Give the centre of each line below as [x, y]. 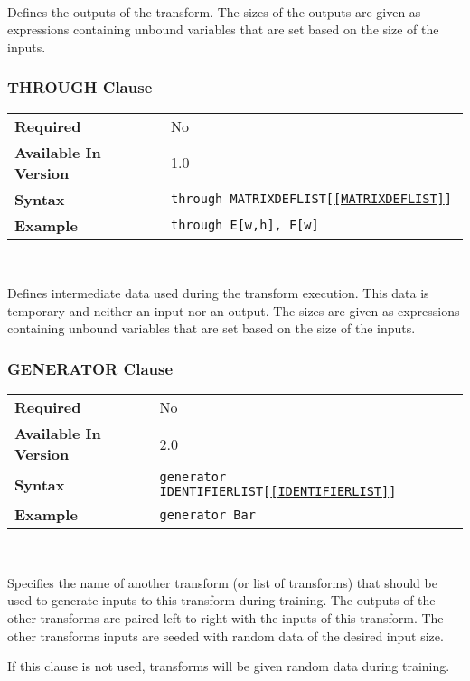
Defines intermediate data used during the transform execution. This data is [218, 293]
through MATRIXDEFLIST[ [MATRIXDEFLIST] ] [311, 199]
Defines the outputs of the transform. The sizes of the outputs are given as [214, 11]
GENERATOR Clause [90, 368]
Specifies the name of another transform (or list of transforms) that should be [222, 582]
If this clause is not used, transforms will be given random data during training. [229, 666]
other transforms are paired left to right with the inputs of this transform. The [226, 617]
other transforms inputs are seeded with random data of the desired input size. [226, 635]
